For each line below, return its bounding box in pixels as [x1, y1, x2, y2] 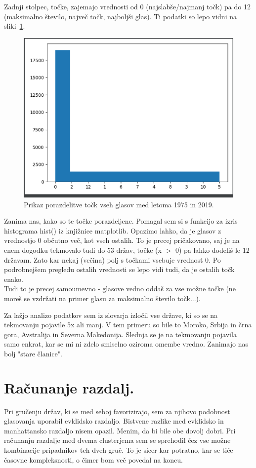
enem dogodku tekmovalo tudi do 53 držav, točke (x [4, 245, 162, 255]
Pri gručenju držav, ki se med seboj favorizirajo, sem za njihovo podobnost [4, 406, 230, 416]
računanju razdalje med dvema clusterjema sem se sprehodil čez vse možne [4, 435, 231, 445]
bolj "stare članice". [4, 348, 62, 358]
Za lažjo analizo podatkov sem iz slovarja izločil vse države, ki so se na [4, 310, 218, 320]
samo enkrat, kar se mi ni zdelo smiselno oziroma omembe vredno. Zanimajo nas [4, 339, 248, 349]
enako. [4, 273, 23, 284]
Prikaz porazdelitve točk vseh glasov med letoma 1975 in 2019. [24, 199, 214, 209]
